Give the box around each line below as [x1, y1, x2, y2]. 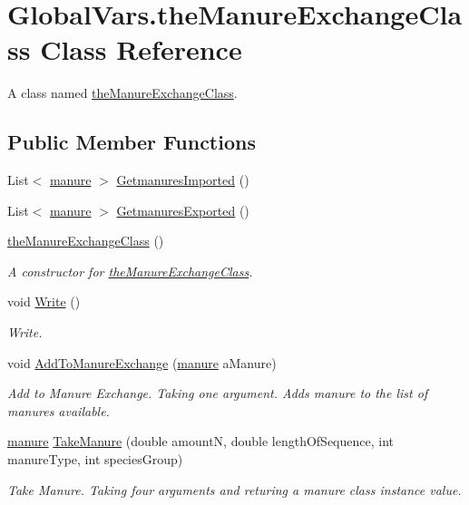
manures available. [7, 401, 110, 420]
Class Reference [40, 31, 242, 68]
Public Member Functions [7, 128, 256, 156]
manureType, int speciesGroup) [7, 450, 183, 469]
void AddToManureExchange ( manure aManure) [7, 353, 277, 372]
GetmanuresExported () [116, 200, 249, 219]
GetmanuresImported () [116, 170, 249, 189]
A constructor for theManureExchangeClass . [7, 261, 253, 280]
